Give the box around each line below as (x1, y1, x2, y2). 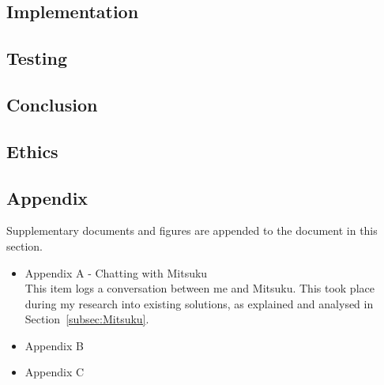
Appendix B (24, 337, 84, 353)
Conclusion (6, 92, 98, 116)
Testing (6, 46, 67, 70)
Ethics (6, 138, 58, 163)
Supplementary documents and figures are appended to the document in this (6, 222, 378, 239)
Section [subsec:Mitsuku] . (24, 311, 149, 327)
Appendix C (24, 364, 85, 380)
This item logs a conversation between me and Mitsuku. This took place (24, 280, 375, 296)
